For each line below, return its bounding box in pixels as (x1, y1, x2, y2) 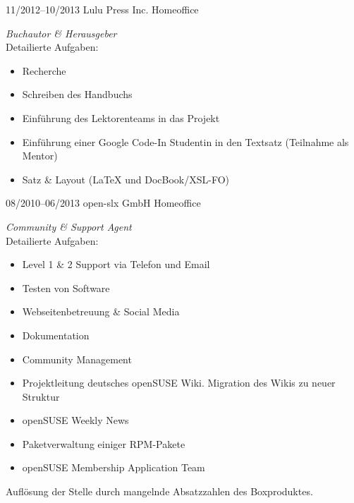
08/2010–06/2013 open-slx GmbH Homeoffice (6, 195, 201, 210)
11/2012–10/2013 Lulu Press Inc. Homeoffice (6, 2, 199, 16)
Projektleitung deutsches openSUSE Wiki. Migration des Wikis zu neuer (22, 375, 336, 390)
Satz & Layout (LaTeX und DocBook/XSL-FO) (22, 171, 230, 186)
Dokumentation (22, 327, 90, 342)
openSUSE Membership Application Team (22, 460, 205, 475)
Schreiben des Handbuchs (22, 87, 133, 102)
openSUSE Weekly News (22, 413, 129, 428)
